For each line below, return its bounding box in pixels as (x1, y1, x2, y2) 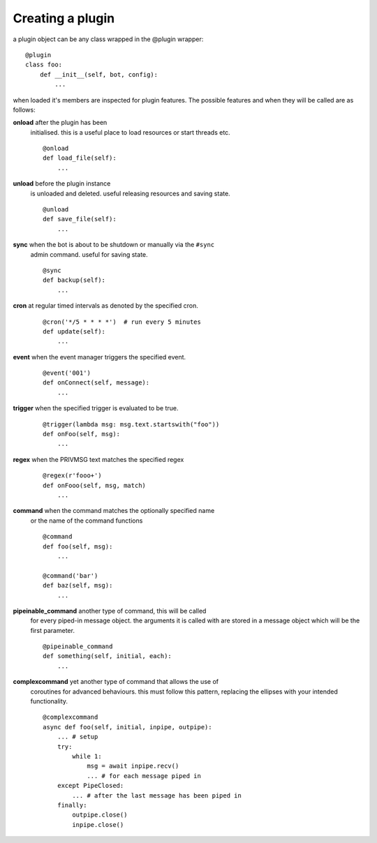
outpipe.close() (72, 811, 128, 819)
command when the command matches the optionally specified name (13, 507, 215, 515)
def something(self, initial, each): (43, 652, 172, 660)
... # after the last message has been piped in (72, 791, 242, 799)
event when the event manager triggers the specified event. (13, 352, 186, 361)
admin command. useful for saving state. (30, 250, 148, 258)
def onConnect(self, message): (43, 379, 150, 387)
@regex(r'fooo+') (43, 472, 102, 479)
